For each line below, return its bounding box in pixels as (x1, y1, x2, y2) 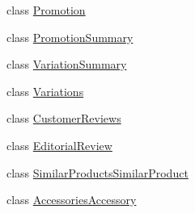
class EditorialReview (6, 136, 112, 153)
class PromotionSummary (6, 28, 134, 45)
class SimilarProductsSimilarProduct (6, 164, 189, 181)
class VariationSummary (6, 56, 127, 73)
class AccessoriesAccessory (6, 191, 137, 208)
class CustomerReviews (6, 110, 121, 127)
